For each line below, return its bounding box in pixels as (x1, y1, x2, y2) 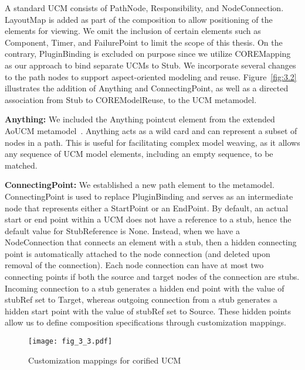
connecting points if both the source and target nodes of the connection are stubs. (5, 270, 300, 283)
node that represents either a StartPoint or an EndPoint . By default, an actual (5, 201, 289, 214)
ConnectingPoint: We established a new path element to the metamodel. (5, 179, 274, 191)
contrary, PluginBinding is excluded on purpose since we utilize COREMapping (5, 47, 291, 60)
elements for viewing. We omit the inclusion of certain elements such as (5, 25, 261, 37)
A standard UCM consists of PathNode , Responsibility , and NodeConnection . (5, 2, 284, 13)
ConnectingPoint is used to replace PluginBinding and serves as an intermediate (5, 190, 293, 202)
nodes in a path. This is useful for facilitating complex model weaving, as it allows (5, 136, 300, 148)
